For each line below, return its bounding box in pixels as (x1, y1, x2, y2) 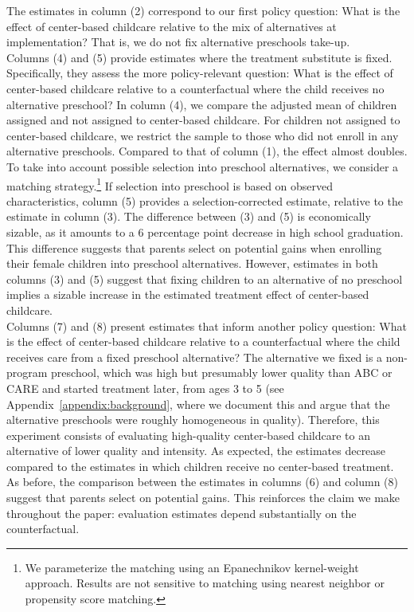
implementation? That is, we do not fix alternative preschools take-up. (6, 33, 350, 50)
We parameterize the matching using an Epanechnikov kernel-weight (25, 559, 359, 575)
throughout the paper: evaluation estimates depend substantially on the (6, 504, 357, 521)
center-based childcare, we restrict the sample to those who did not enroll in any (6, 127, 399, 143)
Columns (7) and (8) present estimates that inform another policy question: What (6, 317, 407, 334)
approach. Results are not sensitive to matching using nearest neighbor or (25, 575, 385, 591)
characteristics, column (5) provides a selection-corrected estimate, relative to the (6, 192, 403, 209)
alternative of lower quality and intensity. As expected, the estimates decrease (6, 442, 386, 459)
